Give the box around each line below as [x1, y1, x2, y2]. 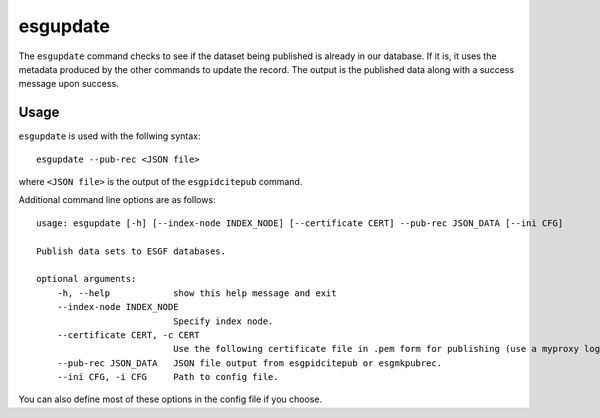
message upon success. [18, 78, 119, 90]
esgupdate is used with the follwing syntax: [18, 130, 201, 142]
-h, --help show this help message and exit [56, 287, 337, 299]
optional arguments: [36, 273, 137, 285]
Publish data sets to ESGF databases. [36, 245, 227, 257]
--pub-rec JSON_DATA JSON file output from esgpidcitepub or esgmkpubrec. [56, 357, 443, 369]
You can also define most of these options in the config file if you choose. [18, 393, 323, 405]
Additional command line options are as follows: [18, 194, 216, 206]
